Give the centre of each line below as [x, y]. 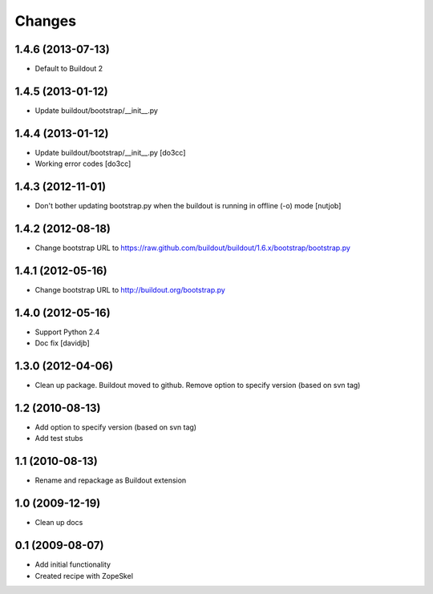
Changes [45, 21]
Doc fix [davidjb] [62, 343]
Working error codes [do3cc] [83, 164]
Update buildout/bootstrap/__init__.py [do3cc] [110, 152]
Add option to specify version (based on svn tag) [115, 427]
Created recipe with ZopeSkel [84, 576]
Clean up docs [59, 523]
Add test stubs [59, 438]
